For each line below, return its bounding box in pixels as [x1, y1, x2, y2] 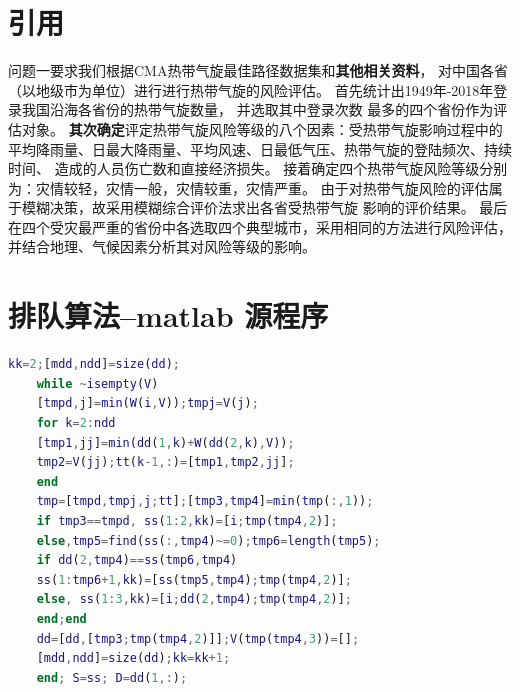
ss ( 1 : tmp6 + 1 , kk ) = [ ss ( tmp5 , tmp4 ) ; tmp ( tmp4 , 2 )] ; [36, 572, 352, 587]
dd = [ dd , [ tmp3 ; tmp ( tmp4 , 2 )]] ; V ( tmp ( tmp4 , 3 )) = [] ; [36, 631, 360, 646]
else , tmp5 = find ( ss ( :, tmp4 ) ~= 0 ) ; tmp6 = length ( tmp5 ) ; [36, 533, 381, 548]
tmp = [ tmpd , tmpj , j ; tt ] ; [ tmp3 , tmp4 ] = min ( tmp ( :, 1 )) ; [36, 494, 374, 509]
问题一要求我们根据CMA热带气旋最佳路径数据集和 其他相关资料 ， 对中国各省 [8, 60, 509, 81]
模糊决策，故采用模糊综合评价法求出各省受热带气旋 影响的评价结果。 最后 [21, 197, 508, 218]
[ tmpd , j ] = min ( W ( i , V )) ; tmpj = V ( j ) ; [36, 396, 259, 411]
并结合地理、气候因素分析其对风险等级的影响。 [8, 236, 316, 257]
